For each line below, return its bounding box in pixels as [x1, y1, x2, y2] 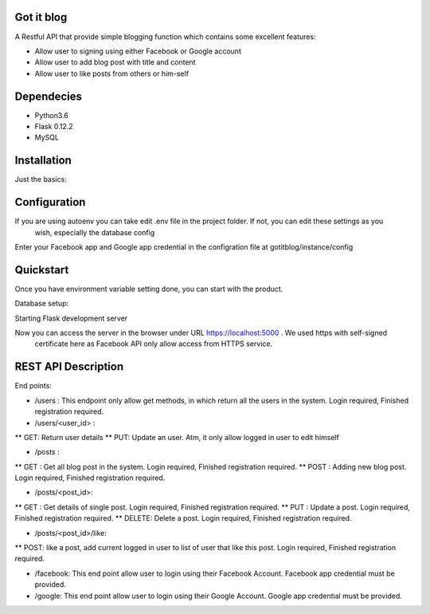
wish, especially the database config [34, 227, 155, 237]
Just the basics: [14, 175, 67, 184]
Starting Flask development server [14, 313, 128, 323]
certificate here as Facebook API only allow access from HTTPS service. [34, 339, 273, 348]
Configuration [14, 195, 86, 209]
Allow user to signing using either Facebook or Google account [34, 46, 242, 56]
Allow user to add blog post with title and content [34, 57, 196, 67]
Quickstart [14, 263, 69, 277]
